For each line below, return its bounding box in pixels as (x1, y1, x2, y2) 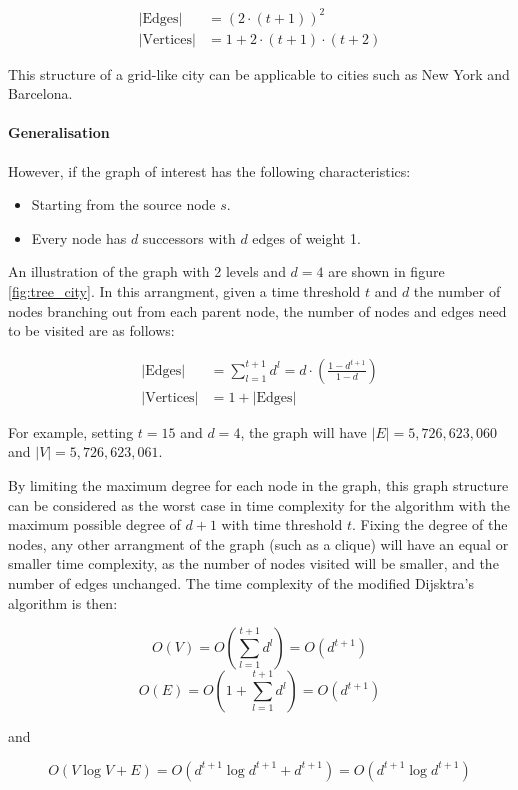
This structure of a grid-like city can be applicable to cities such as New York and (8, 63, 510, 84)
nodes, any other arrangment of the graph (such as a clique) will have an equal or (8, 533, 509, 554)
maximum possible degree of (8, 514, 181, 535)
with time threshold (221, 514, 343, 535)
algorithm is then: (8, 592, 118, 613)
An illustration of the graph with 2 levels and (8, 261, 286, 282)
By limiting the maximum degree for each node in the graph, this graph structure (8, 474, 509, 495)
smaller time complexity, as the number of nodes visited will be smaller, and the (8, 553, 499, 574)
